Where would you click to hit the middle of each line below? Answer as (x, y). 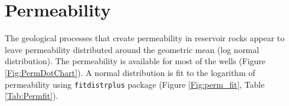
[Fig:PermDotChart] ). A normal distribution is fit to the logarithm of (130, 72)
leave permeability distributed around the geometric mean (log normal (132, 49)
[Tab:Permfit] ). (32, 96)
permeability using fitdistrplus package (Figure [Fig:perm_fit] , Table (135, 84)
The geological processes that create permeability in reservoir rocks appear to (145, 38)
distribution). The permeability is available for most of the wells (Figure (135, 61)
